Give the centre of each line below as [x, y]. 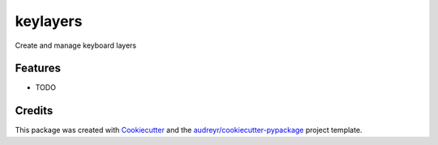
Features [38, 68]
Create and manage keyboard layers [76, 45]
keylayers [49, 21]
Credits [34, 111]
